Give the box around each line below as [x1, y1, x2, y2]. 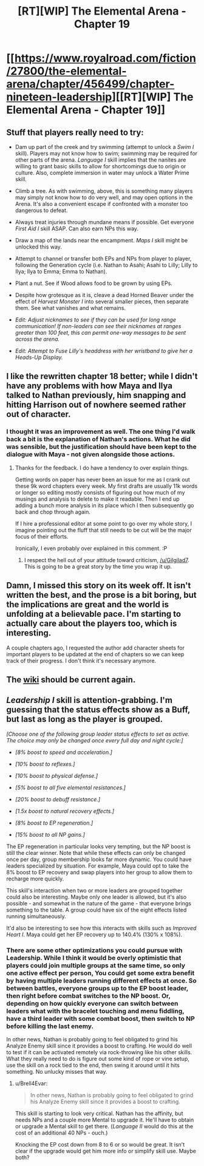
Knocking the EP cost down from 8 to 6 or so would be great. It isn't [15, 1141, 185, 1148]
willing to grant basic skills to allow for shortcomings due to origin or [15, 163, 186, 170]
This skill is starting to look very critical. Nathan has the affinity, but [15, 1110, 183, 1117]
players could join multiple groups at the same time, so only [6, 961, 186, 970]
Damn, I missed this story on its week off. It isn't [6, 580, 191, 591]
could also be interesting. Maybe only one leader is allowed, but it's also [6, 893, 187, 900]
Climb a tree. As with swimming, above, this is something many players [15, 187, 193, 194]
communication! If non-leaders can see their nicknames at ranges [15, 323, 182, 329]
